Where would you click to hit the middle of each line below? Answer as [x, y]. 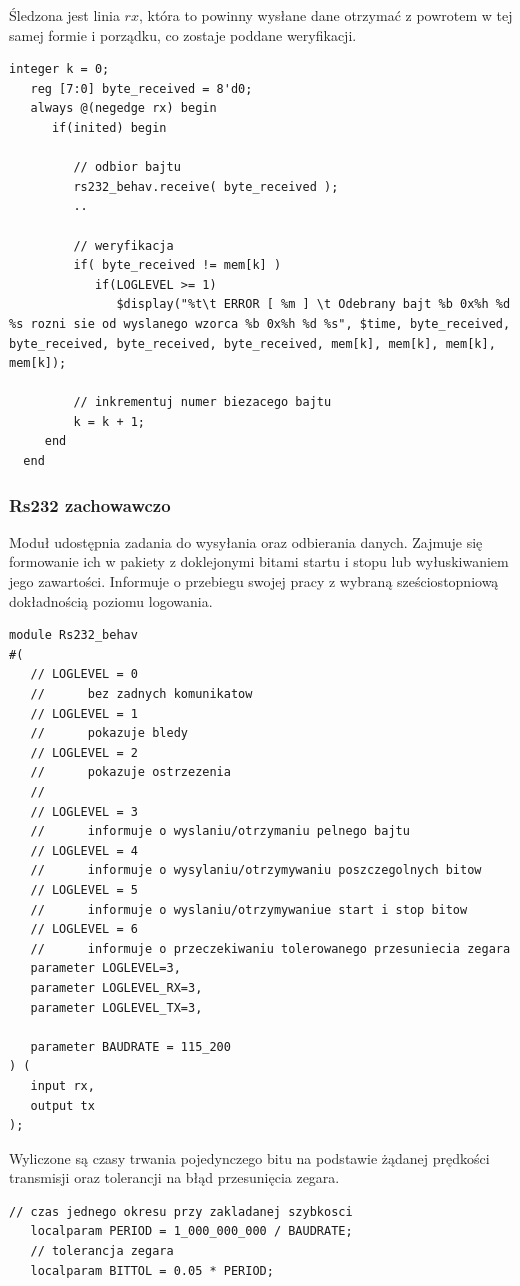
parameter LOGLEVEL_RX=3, [116, 987]
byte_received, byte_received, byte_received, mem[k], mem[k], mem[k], [252, 343]
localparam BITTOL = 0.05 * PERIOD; [152, 1270]
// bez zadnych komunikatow [141, 694]
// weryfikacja [123, 245]
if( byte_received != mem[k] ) [177, 265]
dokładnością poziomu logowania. [111, 600]
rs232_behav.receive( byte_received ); [206, 186]
